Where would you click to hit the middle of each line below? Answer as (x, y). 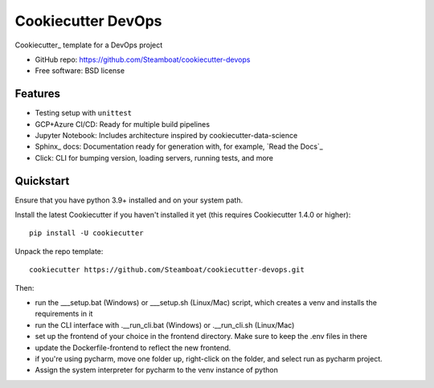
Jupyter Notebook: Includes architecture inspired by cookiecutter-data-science (166, 136)
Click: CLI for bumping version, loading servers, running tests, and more (154, 157)
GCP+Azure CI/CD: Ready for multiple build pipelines (123, 124)
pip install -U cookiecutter (86, 233)
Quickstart (42, 181)
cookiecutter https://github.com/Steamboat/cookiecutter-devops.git (167, 270)
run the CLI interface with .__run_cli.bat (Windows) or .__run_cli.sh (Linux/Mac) (165, 325)
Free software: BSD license (80, 71)
